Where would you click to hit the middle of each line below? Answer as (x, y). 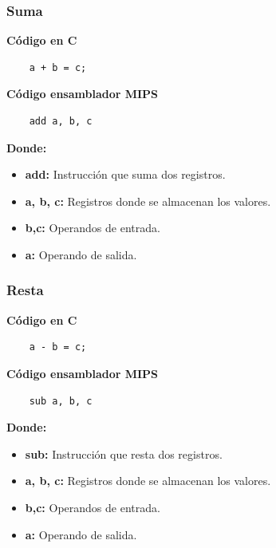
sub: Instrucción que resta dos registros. (124, 453)
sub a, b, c (61, 401)
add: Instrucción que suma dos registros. (125, 174)
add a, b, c (61, 121)
